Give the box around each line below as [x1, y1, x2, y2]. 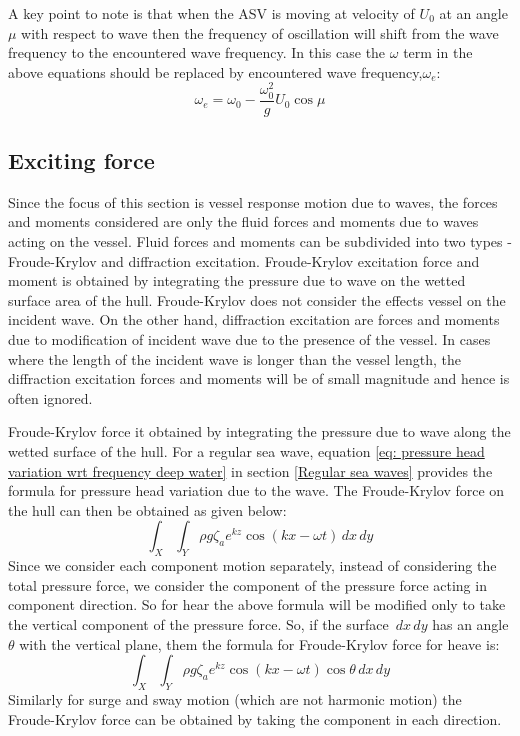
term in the [403, 42, 473, 63]
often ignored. [8, 387, 93, 408]
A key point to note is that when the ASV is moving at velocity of [8, 3, 415, 23]
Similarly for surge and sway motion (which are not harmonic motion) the [8, 688, 462, 709]
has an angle [432, 613, 509, 634]
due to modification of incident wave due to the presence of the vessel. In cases [8, 329, 491, 349]
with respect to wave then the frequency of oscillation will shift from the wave [21, 22, 499, 43]
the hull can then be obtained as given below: [8, 499, 287, 520]
